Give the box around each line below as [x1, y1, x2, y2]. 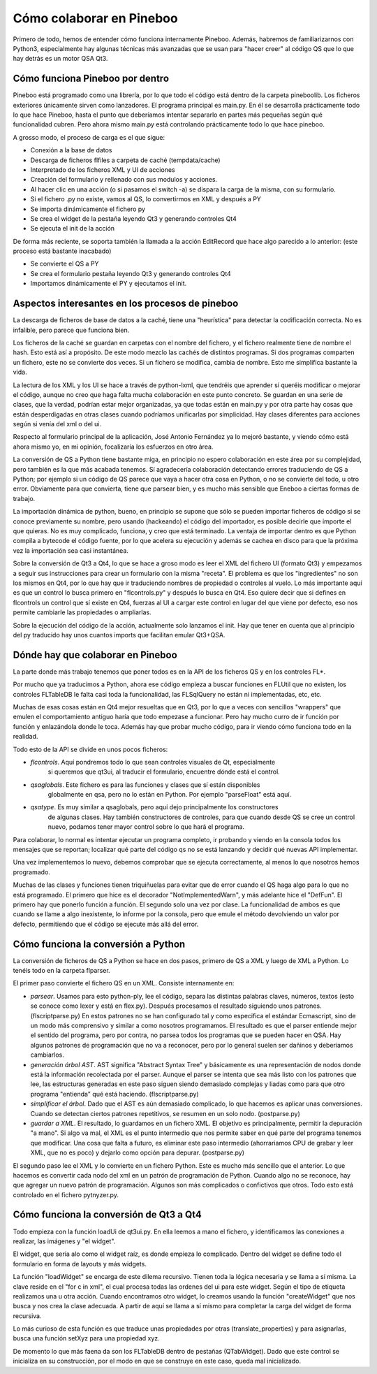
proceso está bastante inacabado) [13, 247, 112, 255]
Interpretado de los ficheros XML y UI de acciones [30, 165, 175, 174]
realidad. [13, 732, 38, 741]
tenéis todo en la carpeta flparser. [13, 967, 111, 975]
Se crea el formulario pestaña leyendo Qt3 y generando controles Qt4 [30, 269, 232, 277]
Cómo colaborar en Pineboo [13, 10, 178, 26]
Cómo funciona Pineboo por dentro [13, 73, 170, 85]
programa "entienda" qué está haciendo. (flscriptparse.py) [30, 1090, 199, 1098]
